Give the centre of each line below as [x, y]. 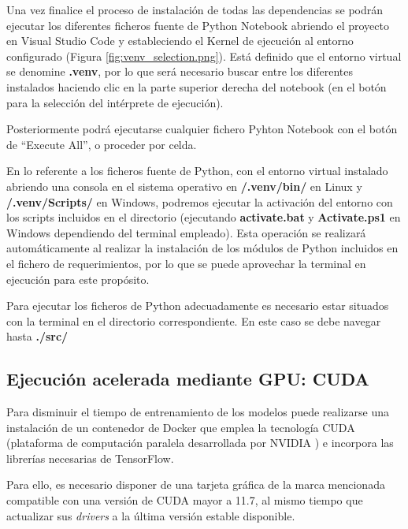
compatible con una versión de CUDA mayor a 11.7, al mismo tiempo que [185, 500]
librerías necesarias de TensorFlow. [90, 458]
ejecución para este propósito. [78, 279]
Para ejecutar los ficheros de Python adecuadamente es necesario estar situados [198, 305]
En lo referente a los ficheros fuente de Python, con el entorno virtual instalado [197, 171]
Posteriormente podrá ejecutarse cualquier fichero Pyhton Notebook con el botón [202, 129]
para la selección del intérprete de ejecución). [115, 102]
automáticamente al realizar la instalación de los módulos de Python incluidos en [202, 248]
